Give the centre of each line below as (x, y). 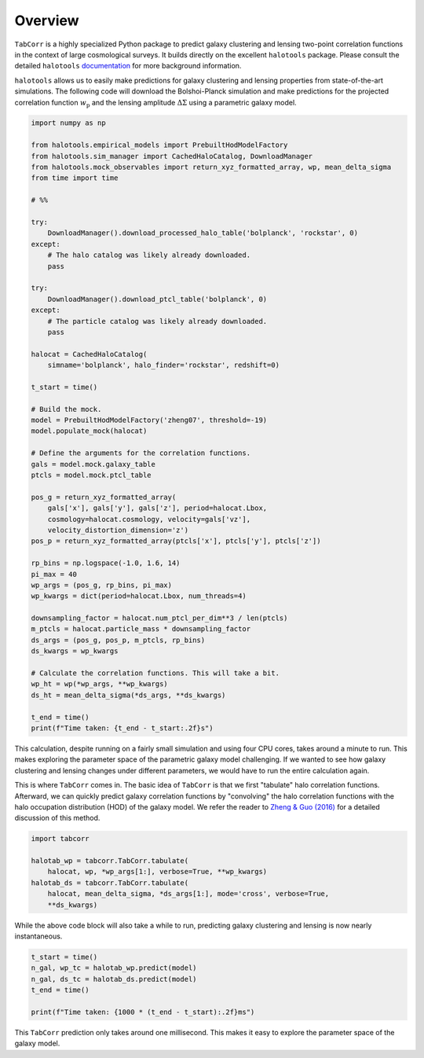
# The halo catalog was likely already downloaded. (149, 255)
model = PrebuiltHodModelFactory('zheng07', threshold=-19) (149, 420)
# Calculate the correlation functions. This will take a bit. (155, 673)
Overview (47, 20)
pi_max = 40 (54, 574)
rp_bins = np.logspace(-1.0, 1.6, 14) (106, 563)
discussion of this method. (57, 818)
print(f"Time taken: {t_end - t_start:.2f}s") (122, 728)
